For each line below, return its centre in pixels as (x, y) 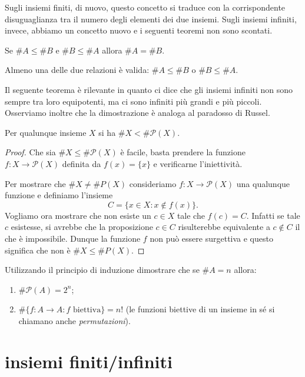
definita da (82, 163)
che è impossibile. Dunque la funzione (73, 238)
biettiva (87, 310)
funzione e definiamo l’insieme (59, 195)
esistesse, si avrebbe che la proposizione (82, 227)
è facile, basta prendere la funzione (183, 152)
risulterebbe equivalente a (224, 227)
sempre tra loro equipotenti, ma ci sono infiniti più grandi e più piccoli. (133, 101)
